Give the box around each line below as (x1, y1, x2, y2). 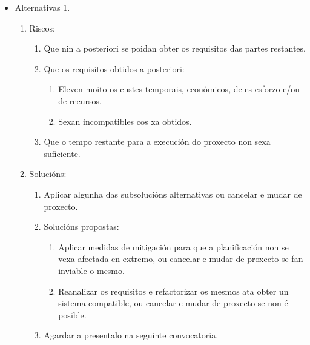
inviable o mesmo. (58, 264, 125, 276)
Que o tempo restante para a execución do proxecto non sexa (44, 135, 271, 148)
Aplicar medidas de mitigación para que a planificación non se (58, 240, 289, 253)
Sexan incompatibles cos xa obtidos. (58, 115, 192, 127)
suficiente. (44, 147, 81, 159)
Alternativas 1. (15, 1, 70, 13)
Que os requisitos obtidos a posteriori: (44, 62, 185, 75)
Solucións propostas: (44, 220, 119, 233)
